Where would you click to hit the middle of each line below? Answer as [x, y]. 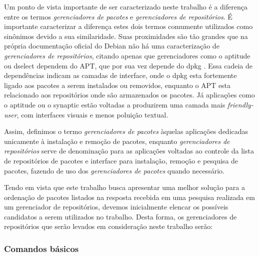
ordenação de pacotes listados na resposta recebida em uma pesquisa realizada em [129, 197]
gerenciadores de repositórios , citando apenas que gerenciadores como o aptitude [127, 55]
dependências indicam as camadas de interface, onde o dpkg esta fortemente [120, 75]
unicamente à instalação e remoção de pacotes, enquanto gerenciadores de [117, 141]
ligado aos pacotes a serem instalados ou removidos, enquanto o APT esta [117, 85]
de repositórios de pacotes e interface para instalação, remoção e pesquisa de [121, 160]
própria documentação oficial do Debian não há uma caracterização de [112, 46]
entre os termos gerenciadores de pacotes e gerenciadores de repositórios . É [118, 16]
